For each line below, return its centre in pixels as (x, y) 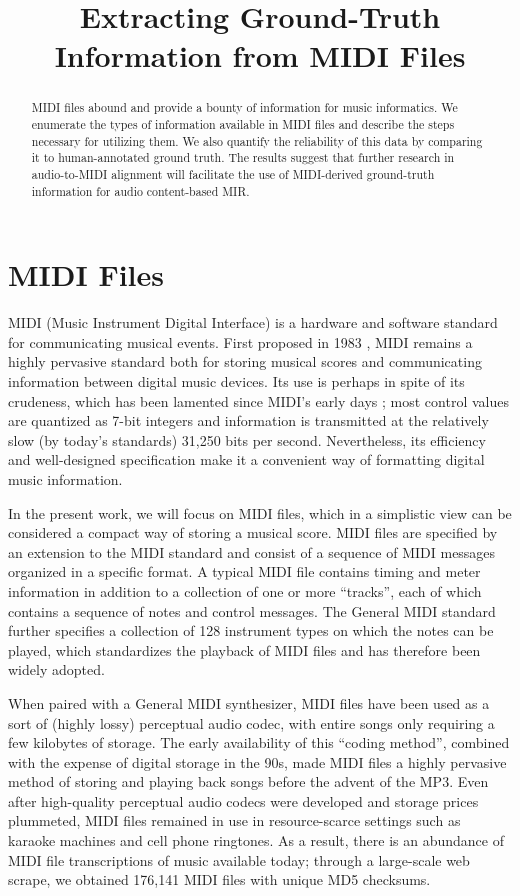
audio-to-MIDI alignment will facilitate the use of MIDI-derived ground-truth (233, 173)
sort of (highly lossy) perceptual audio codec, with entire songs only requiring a (251, 722)
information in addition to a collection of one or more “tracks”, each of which (245, 590)
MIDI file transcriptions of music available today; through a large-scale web (239, 859)
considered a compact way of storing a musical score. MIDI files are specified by (253, 532)
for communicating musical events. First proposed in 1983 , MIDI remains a (240, 341)
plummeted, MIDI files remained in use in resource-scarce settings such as (234, 820)
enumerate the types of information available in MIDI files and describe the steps (243, 124)
